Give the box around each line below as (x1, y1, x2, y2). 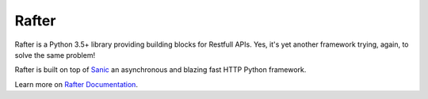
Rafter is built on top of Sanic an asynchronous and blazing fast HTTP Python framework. (14, 65, 307, 74)
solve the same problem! (14, 50, 95, 59)
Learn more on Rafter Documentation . (14, 79, 139, 89)
